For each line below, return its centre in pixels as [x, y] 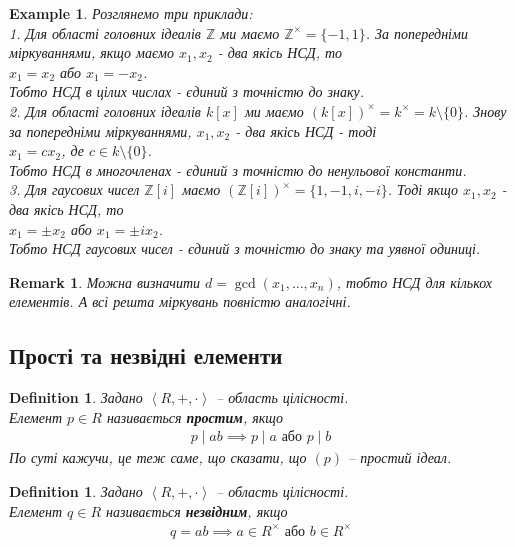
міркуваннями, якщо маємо [91, 52]
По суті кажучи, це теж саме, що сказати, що [158, 457]
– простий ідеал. [400, 457]
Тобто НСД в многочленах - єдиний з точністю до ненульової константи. [238, 169]
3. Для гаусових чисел [74, 189]
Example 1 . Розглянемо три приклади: [131, 13]
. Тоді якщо [422, 189]
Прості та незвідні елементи [146, 355]
